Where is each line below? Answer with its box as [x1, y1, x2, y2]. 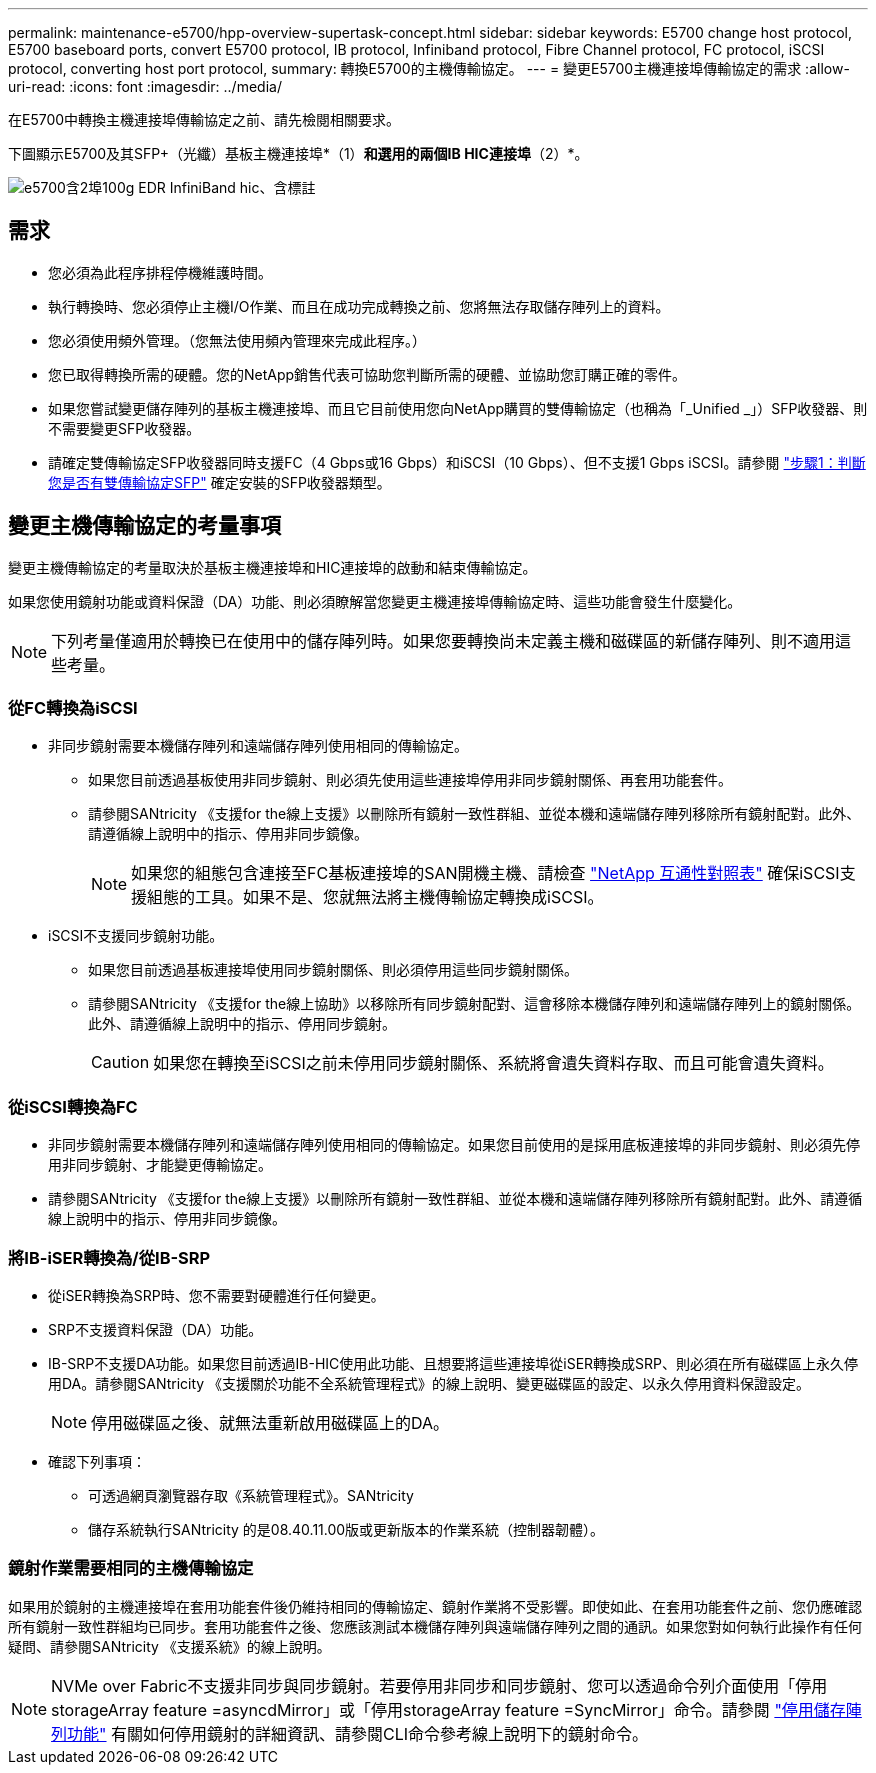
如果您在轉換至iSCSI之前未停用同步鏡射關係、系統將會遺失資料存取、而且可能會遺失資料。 [153, 1053, 834, 1074]
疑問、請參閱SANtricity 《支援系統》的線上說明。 [8, 1637, 331, 1655]
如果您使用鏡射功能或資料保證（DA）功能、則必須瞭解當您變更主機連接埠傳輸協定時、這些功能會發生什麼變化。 [8, 592, 742, 610]
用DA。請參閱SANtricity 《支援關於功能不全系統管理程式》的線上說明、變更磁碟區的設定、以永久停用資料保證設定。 [48, 1374, 811, 1392]
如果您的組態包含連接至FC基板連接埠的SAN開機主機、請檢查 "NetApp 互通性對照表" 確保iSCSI [131, 863, 840, 884]
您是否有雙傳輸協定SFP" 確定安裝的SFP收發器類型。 [48, 473, 391, 491]
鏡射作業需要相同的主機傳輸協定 [8, 1558, 254, 1579]
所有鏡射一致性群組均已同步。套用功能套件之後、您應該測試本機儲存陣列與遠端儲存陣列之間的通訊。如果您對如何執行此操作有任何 [8, 1617, 862, 1635]
